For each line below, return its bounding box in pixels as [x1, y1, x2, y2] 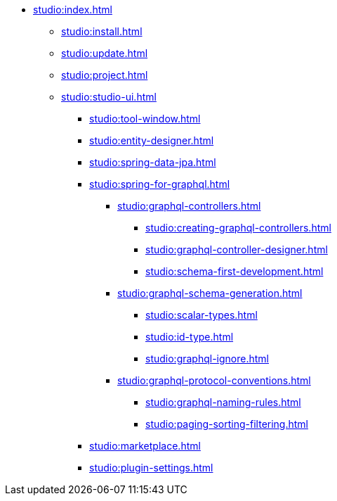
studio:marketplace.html [89, 440, 201, 452]
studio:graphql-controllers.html [117, 200, 261, 212]
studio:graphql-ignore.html [145, 353, 269, 364]
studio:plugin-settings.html [89, 462, 213, 474]
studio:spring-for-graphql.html [89, 178, 230, 190]
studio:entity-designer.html [89, 134, 214, 146]
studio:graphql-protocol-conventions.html [117, 374, 311, 386]
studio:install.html [61, 25, 143, 37]
